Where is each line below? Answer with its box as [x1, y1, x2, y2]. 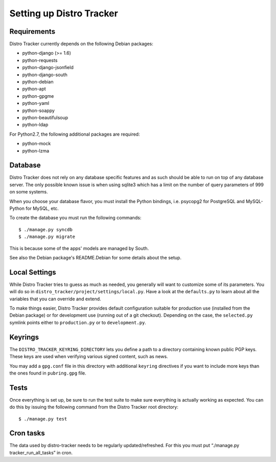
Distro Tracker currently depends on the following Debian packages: [9, 41, 153, 47]
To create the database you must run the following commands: [9, 215, 142, 221]
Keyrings [9, 333, 39, 341]
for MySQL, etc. [26, 205, 59, 211]
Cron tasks [9, 429, 45, 437]
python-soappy [22, 107, 55, 114]
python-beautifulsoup [22, 114, 68, 120]
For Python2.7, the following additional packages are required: [9, 131, 140, 137]
